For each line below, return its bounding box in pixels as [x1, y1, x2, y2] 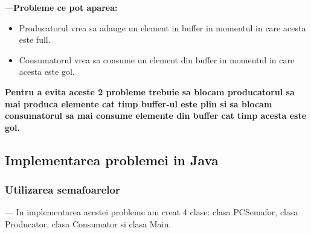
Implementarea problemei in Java [5, 150, 219, 169]
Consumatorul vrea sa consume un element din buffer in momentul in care [19, 53, 295, 66]
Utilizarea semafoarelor [5, 182, 120, 197]
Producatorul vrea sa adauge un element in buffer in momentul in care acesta [19, 21, 306, 34]
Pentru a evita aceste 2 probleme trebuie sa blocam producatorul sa [5, 85, 295, 98]
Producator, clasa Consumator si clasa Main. [5, 217, 172, 230]
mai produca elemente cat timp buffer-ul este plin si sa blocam [5, 97, 272, 110]
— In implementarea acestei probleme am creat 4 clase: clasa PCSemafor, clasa [5, 206, 298, 218]
